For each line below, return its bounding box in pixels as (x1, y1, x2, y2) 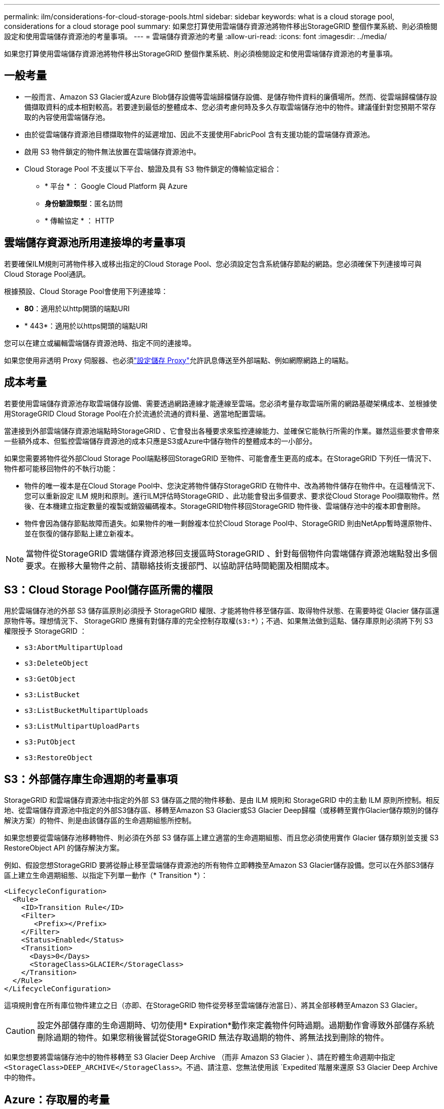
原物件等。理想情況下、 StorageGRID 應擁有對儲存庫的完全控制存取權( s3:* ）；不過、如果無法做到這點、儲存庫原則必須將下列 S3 (4, 616, 433, 626)
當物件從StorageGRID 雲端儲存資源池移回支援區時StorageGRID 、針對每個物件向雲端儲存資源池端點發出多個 (26, 548, 437, 559)
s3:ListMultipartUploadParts (24, 722, 140, 731)
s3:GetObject (24, 675, 76, 683)
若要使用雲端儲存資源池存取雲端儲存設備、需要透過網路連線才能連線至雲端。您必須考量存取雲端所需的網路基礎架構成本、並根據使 (4, 399, 437, 408)
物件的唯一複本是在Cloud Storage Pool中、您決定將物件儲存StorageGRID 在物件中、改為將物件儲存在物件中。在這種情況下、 (24, 481, 439, 490)
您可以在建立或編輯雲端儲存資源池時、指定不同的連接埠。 (4, 338, 196, 347)
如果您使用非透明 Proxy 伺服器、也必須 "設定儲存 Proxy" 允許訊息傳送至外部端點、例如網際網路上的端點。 (4, 355, 353, 365)
